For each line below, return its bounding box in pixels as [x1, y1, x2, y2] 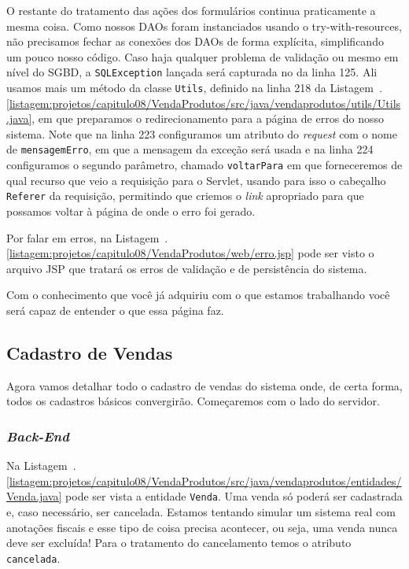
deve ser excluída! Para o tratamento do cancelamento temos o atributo [6, 534, 352, 551]
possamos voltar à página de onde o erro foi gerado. [6, 203, 256, 220]
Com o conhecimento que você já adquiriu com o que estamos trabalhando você [6, 286, 390, 303]
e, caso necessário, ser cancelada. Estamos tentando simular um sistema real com [6, 504, 396, 520]
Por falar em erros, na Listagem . [6, 229, 168, 246]
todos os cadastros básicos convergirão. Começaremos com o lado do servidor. [6, 393, 380, 409]
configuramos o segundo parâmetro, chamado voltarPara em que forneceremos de [6, 157, 403, 173]
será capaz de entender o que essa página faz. [6, 302, 224, 318]
